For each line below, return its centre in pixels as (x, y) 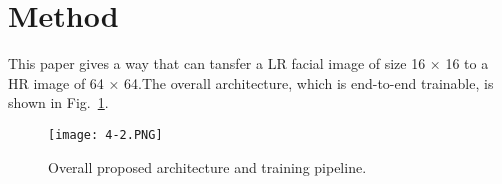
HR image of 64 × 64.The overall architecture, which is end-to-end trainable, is (251, 82)
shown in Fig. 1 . (58, 102)
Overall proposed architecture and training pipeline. (207, 166)
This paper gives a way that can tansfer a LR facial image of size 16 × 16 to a (248, 63)
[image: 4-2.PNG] (105, 134)
